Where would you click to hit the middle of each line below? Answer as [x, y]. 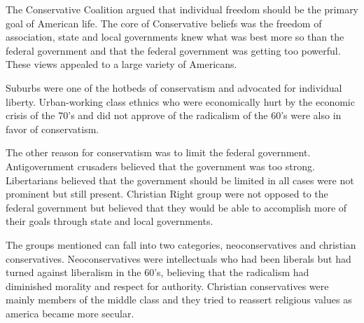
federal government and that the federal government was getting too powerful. [173, 50]
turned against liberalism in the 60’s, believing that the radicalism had [157, 272]
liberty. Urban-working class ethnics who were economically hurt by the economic [180, 101]
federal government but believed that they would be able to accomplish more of [176, 207]
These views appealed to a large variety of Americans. [121, 64]
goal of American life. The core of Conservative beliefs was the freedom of [164, 23]
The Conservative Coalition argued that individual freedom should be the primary [182, 9]
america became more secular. [70, 313]
